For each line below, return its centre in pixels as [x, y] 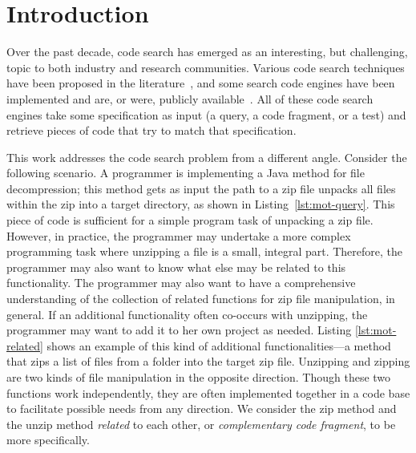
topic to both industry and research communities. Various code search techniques [206, 67]
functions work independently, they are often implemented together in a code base [208, 392]
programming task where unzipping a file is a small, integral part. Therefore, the [205, 251]
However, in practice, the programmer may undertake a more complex [179, 235]
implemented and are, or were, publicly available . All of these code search [190, 98]
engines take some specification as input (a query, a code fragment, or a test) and [206, 114]
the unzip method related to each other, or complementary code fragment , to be [201, 424]
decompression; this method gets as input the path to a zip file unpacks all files [201, 188]
